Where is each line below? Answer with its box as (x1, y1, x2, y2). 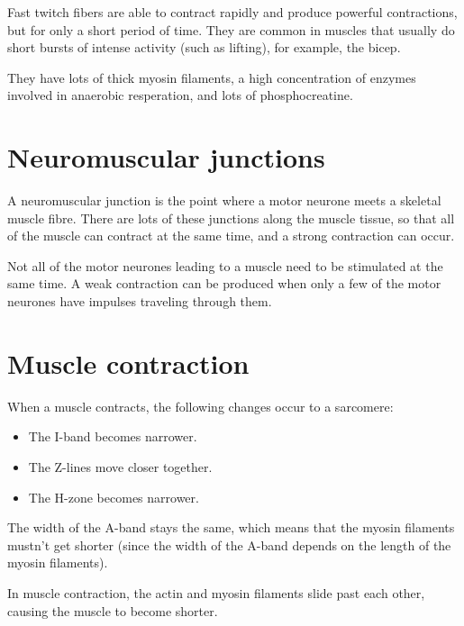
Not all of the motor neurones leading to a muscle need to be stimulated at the (7, 256, 443, 275)
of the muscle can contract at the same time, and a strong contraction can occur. (7, 226, 455, 245)
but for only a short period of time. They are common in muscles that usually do (7, 20, 455, 39)
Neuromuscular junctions (7, 139, 325, 176)
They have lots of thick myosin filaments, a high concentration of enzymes (7, 68, 416, 86)
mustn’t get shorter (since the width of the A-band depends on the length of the (7, 535, 451, 554)
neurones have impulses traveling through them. (7, 292, 272, 311)
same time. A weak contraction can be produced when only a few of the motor (7, 274, 441, 293)
